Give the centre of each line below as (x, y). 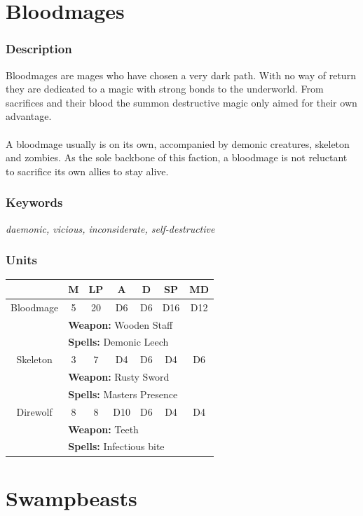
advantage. (29, 116)
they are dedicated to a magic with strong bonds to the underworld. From (165, 89)
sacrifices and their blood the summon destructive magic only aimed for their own (181, 102)
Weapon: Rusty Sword (119, 377)
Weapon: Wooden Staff (121, 324)
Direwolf (34, 411)
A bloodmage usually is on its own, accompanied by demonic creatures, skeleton (178, 143)
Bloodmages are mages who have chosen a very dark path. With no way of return (181, 75)
